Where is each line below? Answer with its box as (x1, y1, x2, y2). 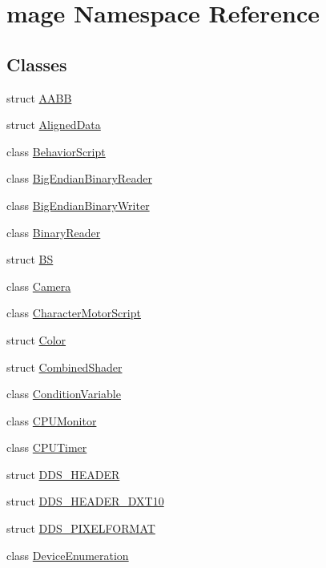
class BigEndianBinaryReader (6, 170, 152, 187)
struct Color (6, 331, 66, 348)
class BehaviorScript (6, 143, 106, 159)
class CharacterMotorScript (6, 304, 141, 321)
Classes (6, 51, 67, 76)
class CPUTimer (6, 439, 87, 456)
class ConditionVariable (6, 385, 121, 402)
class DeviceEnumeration (6, 546, 129, 563)
